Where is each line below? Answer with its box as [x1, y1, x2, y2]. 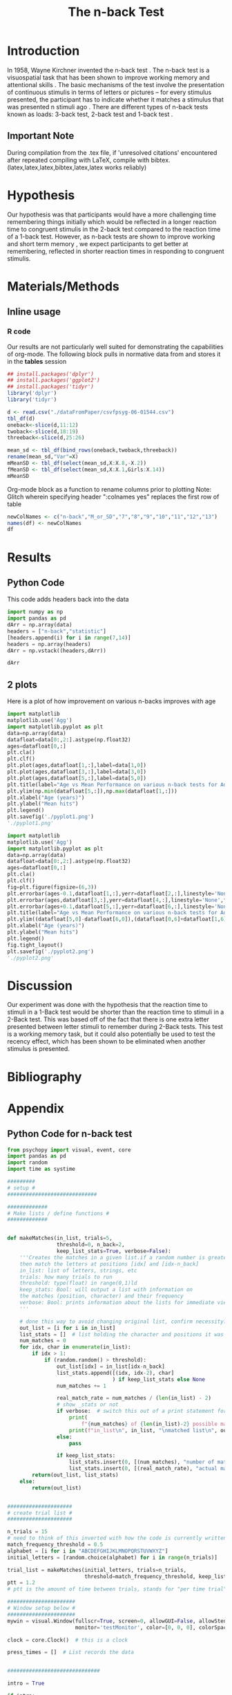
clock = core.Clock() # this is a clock [7, 1636, 128, 1643]
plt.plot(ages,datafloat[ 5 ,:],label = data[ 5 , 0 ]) [7, 775, 147, 781]
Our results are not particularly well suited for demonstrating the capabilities [7, 342, 224, 351]
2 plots [7, 678, 38, 690]
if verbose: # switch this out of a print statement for [56, 1408, 227, 1415]
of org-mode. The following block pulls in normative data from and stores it [7, 350, 221, 358]
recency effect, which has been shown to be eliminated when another [7, 1037, 206, 1046]
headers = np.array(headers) [7, 640, 91, 647]
